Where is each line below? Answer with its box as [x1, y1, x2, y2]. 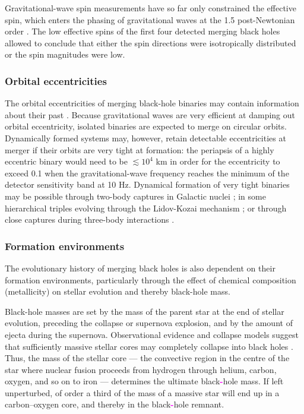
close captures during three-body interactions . [5, 213, 175, 226]
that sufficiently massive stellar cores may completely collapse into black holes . [5, 340, 293, 352]
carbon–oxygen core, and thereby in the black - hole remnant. [5, 398, 224, 410]
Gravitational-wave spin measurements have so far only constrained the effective [5, 2, 296, 14]
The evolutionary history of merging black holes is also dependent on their [5, 261, 275, 274]
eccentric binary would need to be [5, 155, 128, 168]
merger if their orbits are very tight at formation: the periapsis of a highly [5, 143, 274, 156]
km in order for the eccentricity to [156, 155, 280, 168]
